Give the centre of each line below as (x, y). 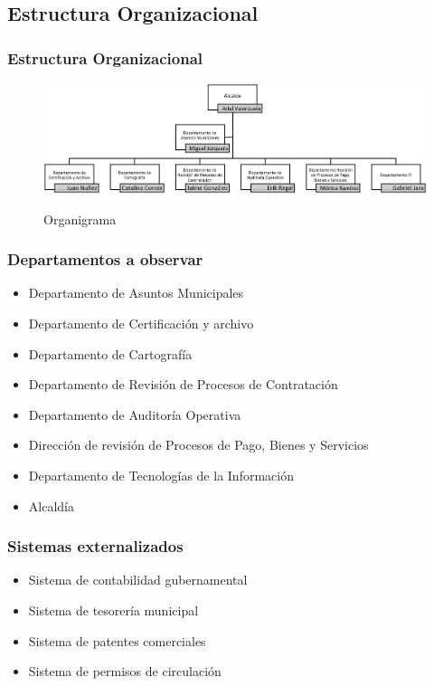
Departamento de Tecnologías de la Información (161, 476)
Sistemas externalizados (95, 546)
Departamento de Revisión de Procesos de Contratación (183, 384)
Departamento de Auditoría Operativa (135, 414)
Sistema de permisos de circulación (125, 671)
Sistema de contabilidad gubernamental (138, 580)
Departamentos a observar (105, 259)
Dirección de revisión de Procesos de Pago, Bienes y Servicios (198, 445)
